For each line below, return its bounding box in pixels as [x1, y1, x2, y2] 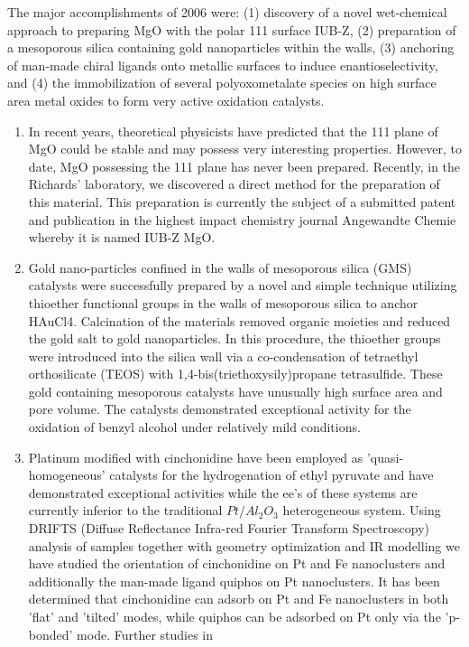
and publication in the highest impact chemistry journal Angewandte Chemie [28, 210, 456, 229]
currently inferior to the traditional [28, 501, 223, 520]
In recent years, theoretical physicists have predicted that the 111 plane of [28, 121, 438, 140]
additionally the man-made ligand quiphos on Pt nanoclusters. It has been [28, 571, 440, 590]
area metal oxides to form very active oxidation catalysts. [7, 90, 325, 109]
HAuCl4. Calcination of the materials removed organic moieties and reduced [28, 311, 451, 330]
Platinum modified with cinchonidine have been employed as [28, 447, 363, 466]
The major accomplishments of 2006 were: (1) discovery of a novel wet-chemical [7, 3, 447, 21]
